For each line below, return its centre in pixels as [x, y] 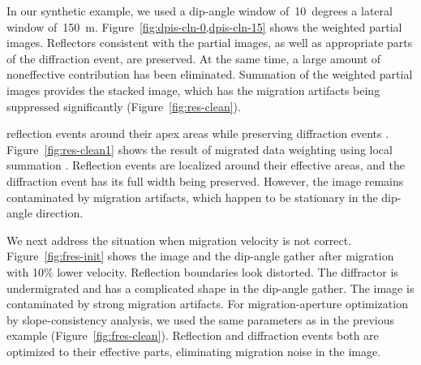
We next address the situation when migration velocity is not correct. [179, 240]
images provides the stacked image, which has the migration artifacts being [193, 90]
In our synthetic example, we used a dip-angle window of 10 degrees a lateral [200, 11]
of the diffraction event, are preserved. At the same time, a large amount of [194, 58]
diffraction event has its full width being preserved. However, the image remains [205, 180]
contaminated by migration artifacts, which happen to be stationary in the [192, 197]
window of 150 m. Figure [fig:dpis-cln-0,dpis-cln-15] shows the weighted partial [204, 26]
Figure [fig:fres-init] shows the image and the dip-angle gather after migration [200, 256]
